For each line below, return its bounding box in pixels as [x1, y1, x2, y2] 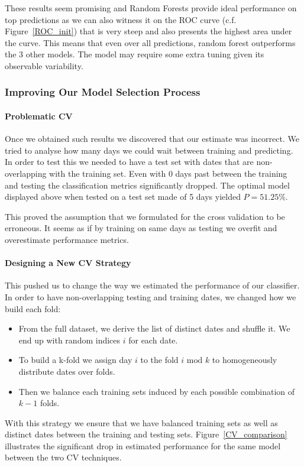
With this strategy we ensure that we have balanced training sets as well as [5, 416, 278, 429]
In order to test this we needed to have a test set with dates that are [5, 155, 254, 168]
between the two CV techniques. [5, 451, 122, 463]
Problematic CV [5, 110, 73, 122]
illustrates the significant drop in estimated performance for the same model [5, 439, 281, 452]
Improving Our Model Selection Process [5, 85, 200, 99]
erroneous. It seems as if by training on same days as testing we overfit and [5, 222, 277, 234]
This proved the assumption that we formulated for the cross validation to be [5, 210, 285, 222]
